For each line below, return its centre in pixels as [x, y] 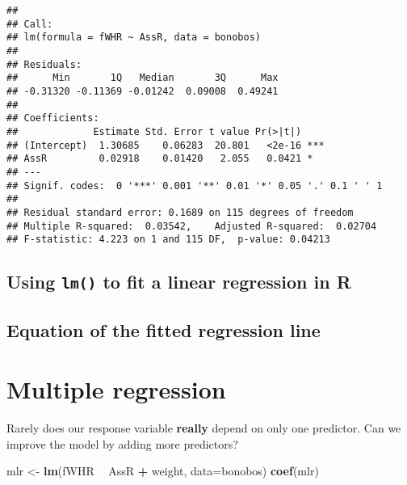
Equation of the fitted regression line [164, 329]
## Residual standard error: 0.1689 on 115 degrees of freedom [180, 212]
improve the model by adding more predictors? [122, 443]
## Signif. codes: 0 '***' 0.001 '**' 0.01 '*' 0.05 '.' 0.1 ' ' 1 [195, 186]
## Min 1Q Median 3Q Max [143, 78]
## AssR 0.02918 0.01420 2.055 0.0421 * [160, 159]
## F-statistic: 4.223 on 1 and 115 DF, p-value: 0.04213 [168, 240]
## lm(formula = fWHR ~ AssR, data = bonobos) [134, 38]
